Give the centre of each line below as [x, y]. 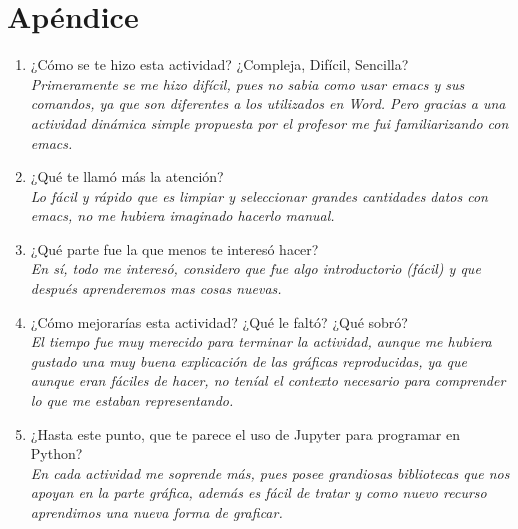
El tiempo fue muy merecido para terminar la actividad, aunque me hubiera [261, 341]
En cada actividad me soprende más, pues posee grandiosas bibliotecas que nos [270, 472]
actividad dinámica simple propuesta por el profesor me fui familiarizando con [269, 122]
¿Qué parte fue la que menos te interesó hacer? [174, 248]
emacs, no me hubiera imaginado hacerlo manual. [182, 215]
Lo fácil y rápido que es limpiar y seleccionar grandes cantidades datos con [259, 195]
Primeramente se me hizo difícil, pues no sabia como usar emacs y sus [247, 83]
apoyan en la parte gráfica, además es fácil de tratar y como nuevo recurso [258, 492]
